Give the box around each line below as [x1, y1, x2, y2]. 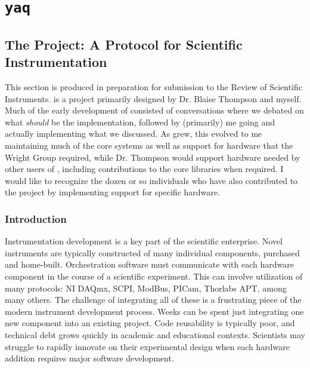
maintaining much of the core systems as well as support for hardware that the [5, 139, 293, 152]
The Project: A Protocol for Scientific [5, 35, 243, 53]
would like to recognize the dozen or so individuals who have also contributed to [5, 174, 298, 186]
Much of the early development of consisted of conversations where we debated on [5, 104, 304, 116]
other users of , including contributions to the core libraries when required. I [5, 162, 284, 175]
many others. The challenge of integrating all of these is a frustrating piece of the [5, 293, 302, 306]
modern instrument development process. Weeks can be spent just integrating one [5, 305, 304, 317]
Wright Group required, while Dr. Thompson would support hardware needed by [5, 151, 300, 163]
